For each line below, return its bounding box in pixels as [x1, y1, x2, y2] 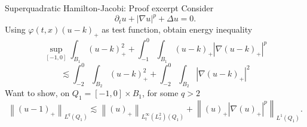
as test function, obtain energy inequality [102, 23, 253, 36]
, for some [142, 87, 179, 99]
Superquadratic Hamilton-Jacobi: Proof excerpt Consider [5, 2, 214, 14]
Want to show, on [5, 87, 70, 99]
